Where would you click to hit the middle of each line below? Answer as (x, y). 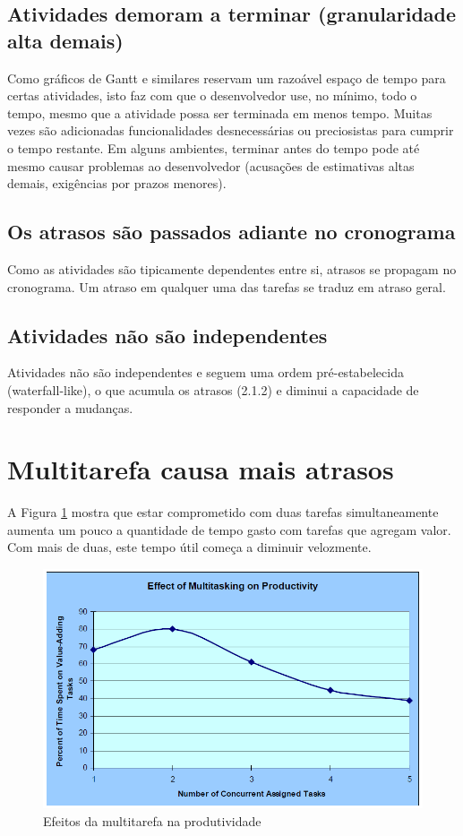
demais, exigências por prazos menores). (117, 183)
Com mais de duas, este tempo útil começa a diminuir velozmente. (189, 547)
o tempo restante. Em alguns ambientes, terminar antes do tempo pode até (214, 147)
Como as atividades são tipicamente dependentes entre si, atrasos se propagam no (232, 268)
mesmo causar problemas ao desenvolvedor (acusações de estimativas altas (211, 165)
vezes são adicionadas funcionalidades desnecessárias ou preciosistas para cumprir (231, 130)
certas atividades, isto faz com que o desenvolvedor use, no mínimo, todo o (212, 95)
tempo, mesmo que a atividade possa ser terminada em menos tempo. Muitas (220, 112)
